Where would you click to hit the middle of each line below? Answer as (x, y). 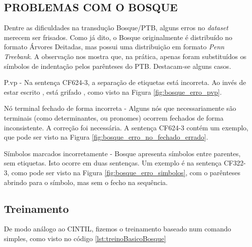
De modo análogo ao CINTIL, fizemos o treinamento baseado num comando (118, 229)
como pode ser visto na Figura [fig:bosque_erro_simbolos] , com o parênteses (126, 172)
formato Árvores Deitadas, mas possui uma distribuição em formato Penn (114, 47)
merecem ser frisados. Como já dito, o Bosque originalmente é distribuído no (118, 37)
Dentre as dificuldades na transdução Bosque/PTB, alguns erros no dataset (116, 28)
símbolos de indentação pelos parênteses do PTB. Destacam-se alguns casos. (118, 66)
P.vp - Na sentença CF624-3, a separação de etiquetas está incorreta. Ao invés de (125, 82)
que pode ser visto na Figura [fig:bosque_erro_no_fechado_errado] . (106, 137)
